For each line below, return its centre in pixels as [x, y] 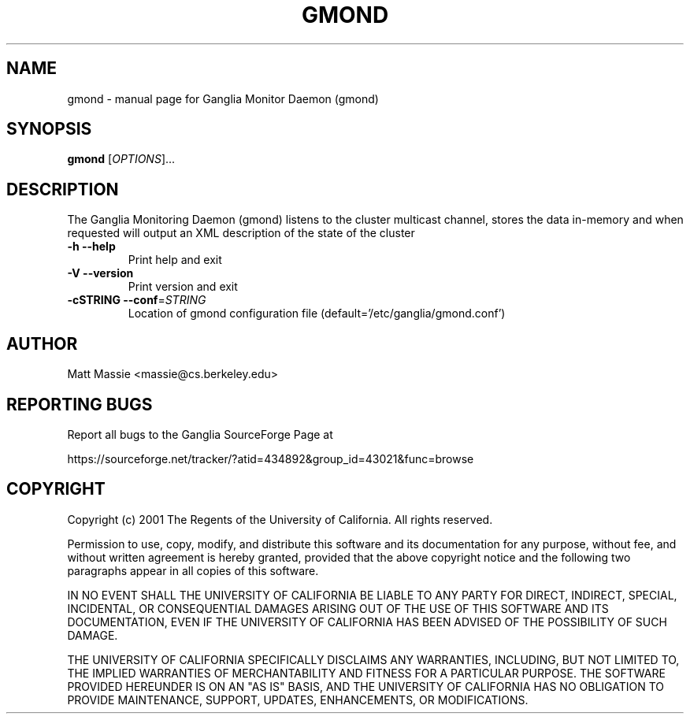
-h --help [91, 247]
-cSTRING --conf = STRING [137, 300]
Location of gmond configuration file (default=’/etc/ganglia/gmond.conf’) [317, 314]
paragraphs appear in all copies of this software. [193, 570]
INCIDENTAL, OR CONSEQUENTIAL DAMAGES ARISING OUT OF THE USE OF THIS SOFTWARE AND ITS [338, 608]
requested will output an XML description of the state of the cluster [241, 233]
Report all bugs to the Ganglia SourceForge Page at [200, 434]
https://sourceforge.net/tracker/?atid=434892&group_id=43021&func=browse [271, 458]
